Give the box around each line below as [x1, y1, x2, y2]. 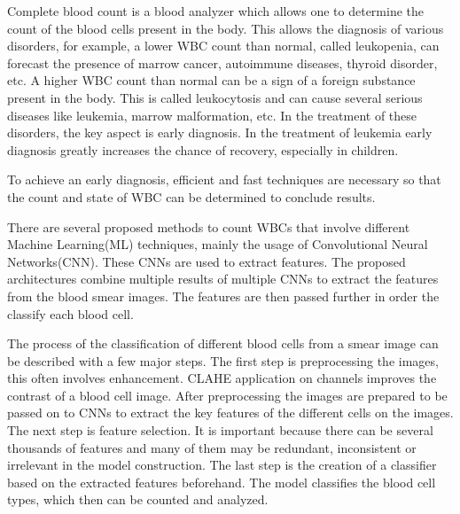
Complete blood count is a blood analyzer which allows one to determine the [7, 2, 424, 19]
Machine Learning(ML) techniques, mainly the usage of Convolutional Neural [7, 235, 428, 253]
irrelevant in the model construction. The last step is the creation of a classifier [7, 456, 437, 474]
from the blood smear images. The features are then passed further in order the [7, 286, 440, 305]
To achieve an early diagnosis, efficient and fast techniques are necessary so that [7, 170, 441, 189]
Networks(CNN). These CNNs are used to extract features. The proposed [7, 252, 406, 270]
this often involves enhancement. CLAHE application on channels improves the [7, 369, 437, 387]
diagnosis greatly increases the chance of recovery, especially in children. [7, 140, 399, 159]
